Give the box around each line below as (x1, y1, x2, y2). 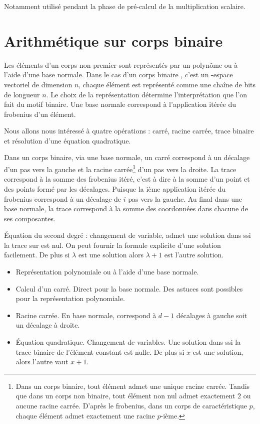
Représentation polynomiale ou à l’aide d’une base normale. (15, 266, 199, 277)
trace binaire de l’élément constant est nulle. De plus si (15, 346, 184, 357)
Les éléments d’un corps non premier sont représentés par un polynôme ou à (4, 59, 238, 70)
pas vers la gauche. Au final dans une (128, 193, 242, 204)
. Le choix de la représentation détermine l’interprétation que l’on (46, 89, 247, 99)
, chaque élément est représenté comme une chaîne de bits (78, 79, 256, 89)
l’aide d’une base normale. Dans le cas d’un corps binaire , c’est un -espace (4, 69, 233, 80)
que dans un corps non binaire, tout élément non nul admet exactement (15, 390, 235, 401)
